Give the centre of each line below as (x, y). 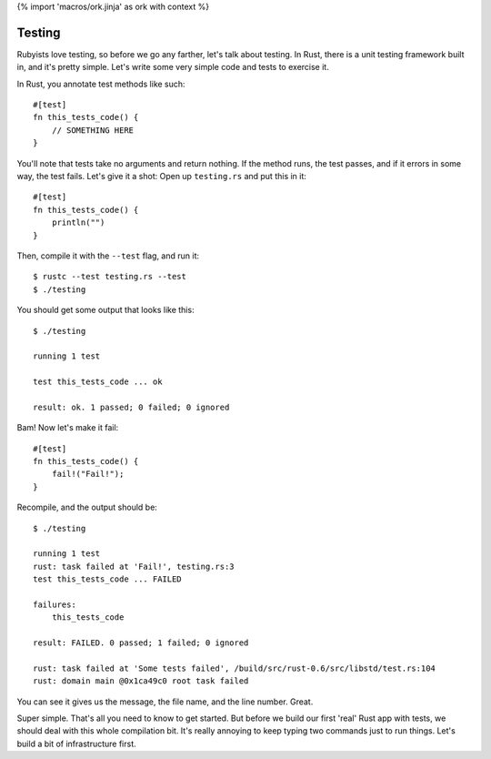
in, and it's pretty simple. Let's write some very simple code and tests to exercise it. (173, 67)
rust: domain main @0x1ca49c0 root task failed (141, 681)
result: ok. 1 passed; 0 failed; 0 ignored (131, 407)
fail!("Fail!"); (88, 474)
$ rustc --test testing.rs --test (110, 277)
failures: (55, 604)
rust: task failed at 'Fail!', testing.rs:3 (134, 566)
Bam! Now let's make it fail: (68, 428)
